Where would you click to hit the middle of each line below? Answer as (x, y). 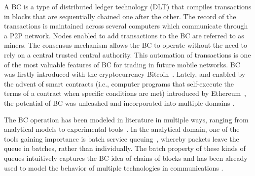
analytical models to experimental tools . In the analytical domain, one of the (122, 129)
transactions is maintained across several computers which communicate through (126, 26)
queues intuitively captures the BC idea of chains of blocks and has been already (126, 158)
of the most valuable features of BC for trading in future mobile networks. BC (122, 64)
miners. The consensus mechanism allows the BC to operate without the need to (126, 45)
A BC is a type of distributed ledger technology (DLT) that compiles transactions (128, 6)
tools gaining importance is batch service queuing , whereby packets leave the (122, 138)
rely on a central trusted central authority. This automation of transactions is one (127, 54)
